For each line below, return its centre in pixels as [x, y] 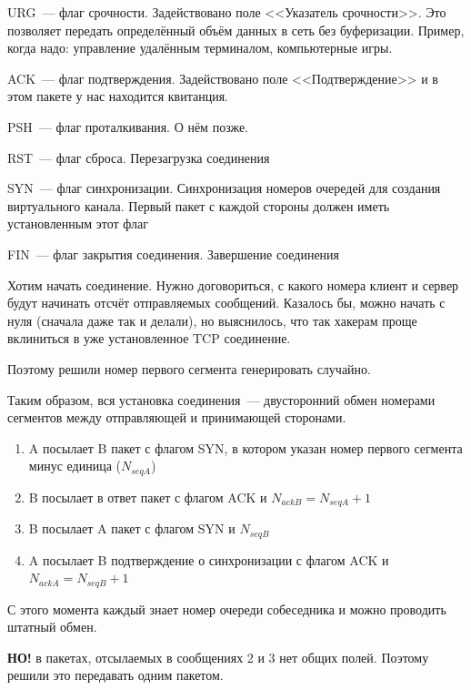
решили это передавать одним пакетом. [115, 675]
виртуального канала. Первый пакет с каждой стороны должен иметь [199, 205]
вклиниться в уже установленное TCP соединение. [149, 338]
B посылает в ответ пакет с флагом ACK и [148, 497]
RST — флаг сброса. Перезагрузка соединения [139, 157]
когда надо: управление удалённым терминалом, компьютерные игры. [200, 48]
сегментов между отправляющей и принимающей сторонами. [177, 417]
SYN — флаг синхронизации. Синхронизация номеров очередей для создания [224, 188]
